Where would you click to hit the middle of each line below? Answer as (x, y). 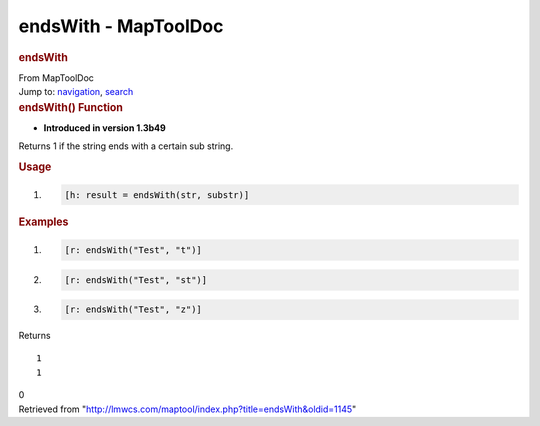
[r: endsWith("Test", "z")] (133, 309)
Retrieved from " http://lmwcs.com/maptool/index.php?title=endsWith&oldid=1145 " (187, 409)
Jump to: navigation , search (76, 92)
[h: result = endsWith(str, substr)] (157, 194)
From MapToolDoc (56, 77)
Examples (43, 222)
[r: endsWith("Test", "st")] (136, 279)
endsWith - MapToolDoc (121, 26)
